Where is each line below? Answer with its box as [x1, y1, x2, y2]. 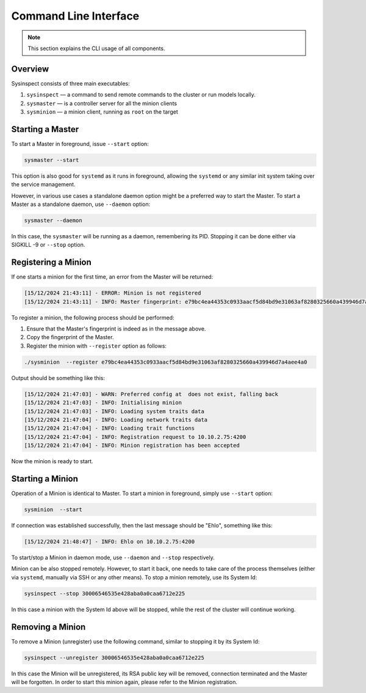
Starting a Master [11, 124, 79, 134]
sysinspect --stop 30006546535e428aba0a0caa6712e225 [24, 590, 185, 597]
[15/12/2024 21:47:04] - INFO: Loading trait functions [24, 425, 195, 432]
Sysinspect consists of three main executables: [11, 79, 131, 87]
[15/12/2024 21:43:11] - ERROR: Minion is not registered [24, 290, 201, 296]
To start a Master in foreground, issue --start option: [11, 140, 149, 147]
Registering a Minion [11, 257, 91, 268]
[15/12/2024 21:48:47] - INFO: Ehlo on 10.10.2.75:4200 [24, 538, 195, 545]
